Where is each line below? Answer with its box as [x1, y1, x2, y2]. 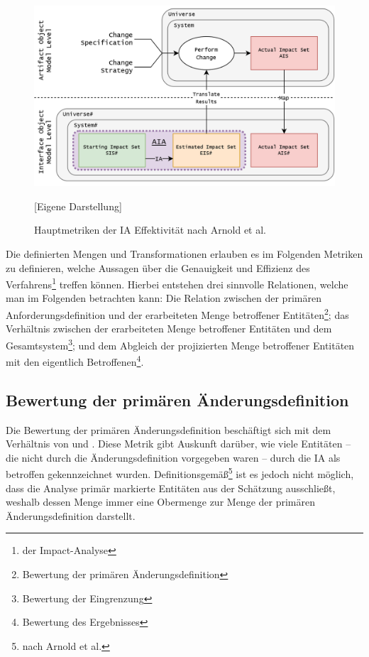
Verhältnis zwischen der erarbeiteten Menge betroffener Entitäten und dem [6, 321, 332, 336]
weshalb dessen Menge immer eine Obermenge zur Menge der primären [6, 494, 315, 509]
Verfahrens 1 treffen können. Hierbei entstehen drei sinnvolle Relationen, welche [6, 275, 348, 291]
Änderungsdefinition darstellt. [6, 508, 136, 523]
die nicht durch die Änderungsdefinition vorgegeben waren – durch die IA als [6, 450, 341, 465]
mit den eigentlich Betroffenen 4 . [6, 352, 144, 369]
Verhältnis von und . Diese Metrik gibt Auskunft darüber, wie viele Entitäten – [6, 436, 351, 451]
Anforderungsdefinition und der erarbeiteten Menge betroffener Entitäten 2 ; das [6, 305, 349, 322]
